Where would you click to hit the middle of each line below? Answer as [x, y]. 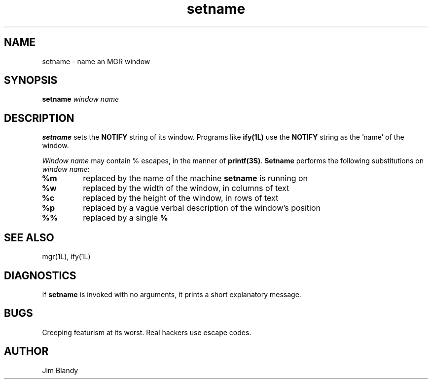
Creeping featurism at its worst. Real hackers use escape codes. [147, 332]
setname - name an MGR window [96, 61]
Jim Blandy [60, 370]
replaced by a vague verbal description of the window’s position [202, 208]
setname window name [81, 99]
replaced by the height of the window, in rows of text [181, 198]
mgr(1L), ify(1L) [66, 257]
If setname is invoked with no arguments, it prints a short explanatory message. [172, 294]
